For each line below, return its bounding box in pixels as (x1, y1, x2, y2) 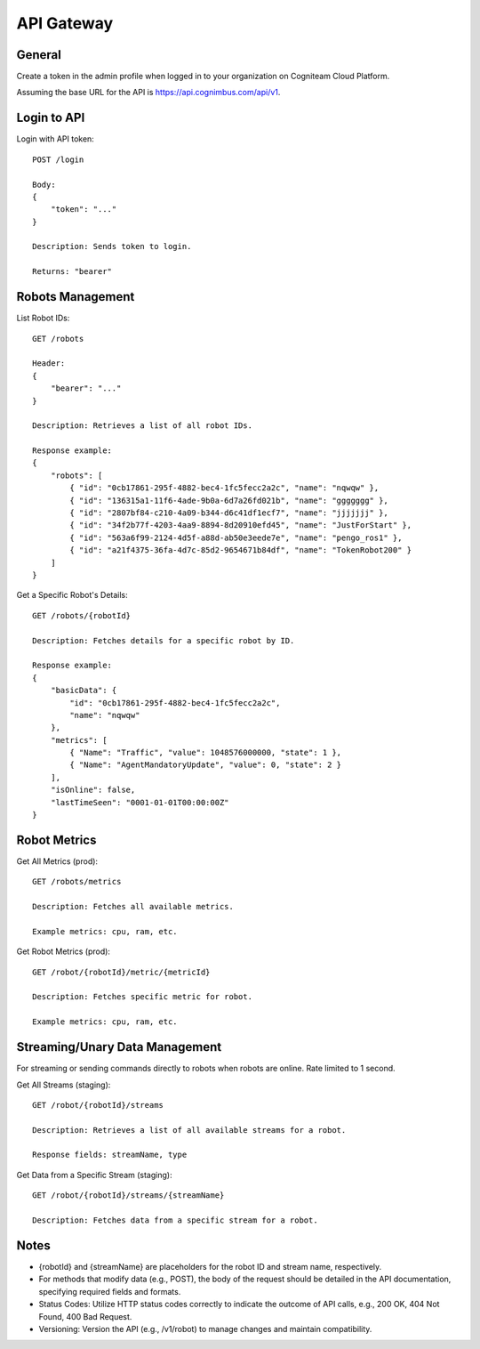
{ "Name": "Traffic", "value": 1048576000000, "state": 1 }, (69, 747, 342, 758)
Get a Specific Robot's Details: (16, 590, 128, 601)
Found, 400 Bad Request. (38, 1311, 132, 1321)
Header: (32, 359, 66, 368)
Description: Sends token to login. (32, 241, 192, 252)
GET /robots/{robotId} (32, 610, 132, 620)
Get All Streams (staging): (16, 1079, 111, 1090)
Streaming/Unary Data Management (16, 1039, 222, 1054)
